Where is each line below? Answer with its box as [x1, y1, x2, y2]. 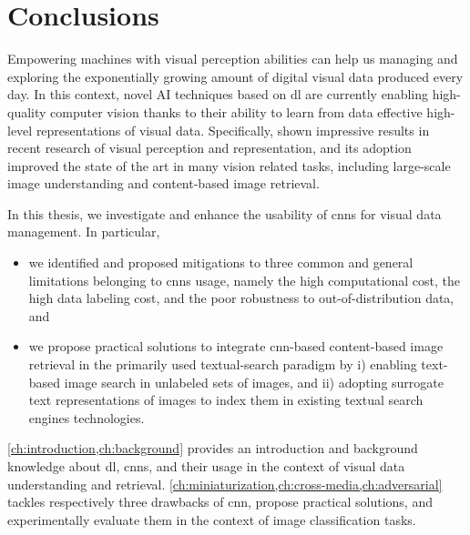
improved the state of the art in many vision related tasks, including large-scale [7, 156, 451, 175]
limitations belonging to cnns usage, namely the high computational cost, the [28, 270, 461, 289]
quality [7, 102, 46, 121]
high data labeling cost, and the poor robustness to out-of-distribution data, [28, 288, 455, 308]
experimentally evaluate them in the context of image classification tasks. [7, 510, 416, 529]
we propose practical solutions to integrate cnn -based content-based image [28, 337, 444, 356]
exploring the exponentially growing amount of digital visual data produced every [7, 66, 464, 86]
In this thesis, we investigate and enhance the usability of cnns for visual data [7, 204, 442, 223]
